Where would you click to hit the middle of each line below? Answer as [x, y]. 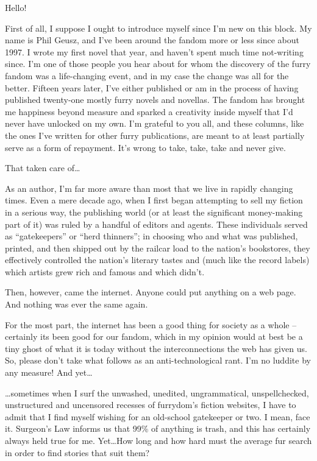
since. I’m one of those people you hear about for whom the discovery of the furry [158, 64]
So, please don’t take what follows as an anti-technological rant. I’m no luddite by [158, 360]
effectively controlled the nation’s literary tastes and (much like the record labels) [157, 260]
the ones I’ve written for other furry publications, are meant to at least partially [155, 135]
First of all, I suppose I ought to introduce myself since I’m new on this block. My [158, 28]
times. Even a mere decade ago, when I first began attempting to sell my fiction [154, 200]
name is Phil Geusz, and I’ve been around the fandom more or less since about [152, 40]
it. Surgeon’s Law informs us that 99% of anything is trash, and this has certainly [158, 428]
